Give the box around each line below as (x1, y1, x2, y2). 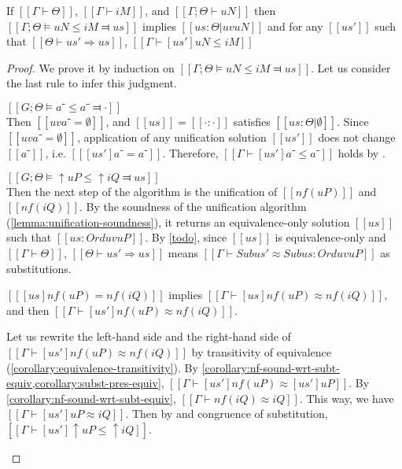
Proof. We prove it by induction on (6, 59, 175, 76)
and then (6, 301, 50, 318)
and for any (267, 17, 323, 34)
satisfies (233, 113, 271, 129)
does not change (318, 128, 396, 145)
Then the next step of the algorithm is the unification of (6, 183, 278, 199)
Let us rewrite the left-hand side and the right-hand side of (6, 328, 291, 345)
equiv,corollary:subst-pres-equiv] (6, 375, 161, 391)
